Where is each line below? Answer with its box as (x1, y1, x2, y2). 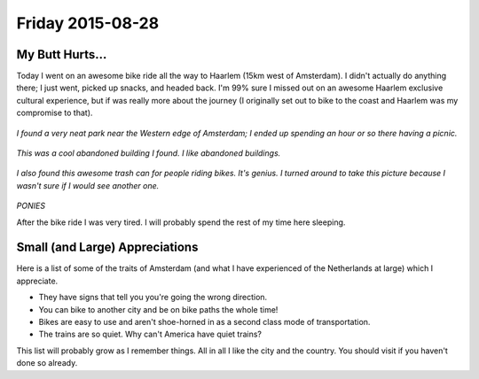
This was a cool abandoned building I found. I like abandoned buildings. (16, 148, 281, 159)
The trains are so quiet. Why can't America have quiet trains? (38, 329, 262, 340)
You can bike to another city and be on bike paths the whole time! (38, 304, 279, 314)
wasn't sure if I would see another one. (16, 180, 160, 190)
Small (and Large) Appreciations (16, 240, 199, 255)
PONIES (16, 200, 46, 212)
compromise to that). (16, 107, 93, 119)
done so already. (16, 358, 78, 368)
